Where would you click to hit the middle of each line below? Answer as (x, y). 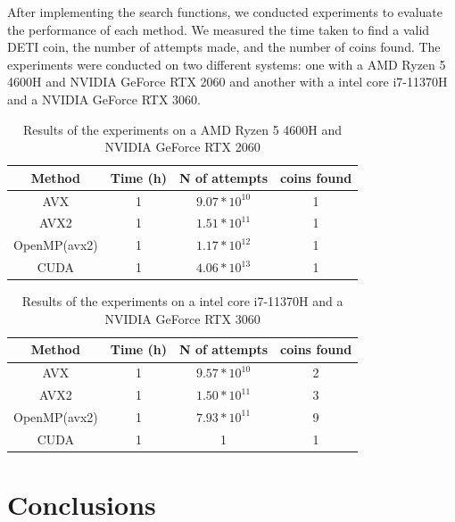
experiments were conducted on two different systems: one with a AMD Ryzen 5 (227, 64)
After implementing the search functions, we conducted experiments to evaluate (225, 12)
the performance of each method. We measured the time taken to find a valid (219, 29)
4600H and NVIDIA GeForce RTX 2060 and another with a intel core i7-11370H (227, 82)
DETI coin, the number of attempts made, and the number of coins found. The (224, 47)
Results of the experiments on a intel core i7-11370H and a (182, 301)
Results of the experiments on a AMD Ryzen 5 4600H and (183, 129)
